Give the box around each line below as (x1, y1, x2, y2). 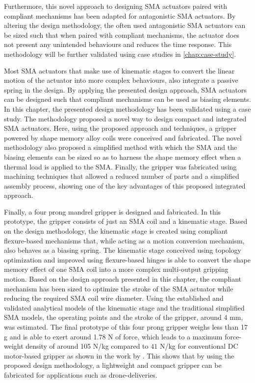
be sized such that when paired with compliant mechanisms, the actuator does (4, 29, 239, 40)
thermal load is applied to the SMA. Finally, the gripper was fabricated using (4, 161, 237, 171)
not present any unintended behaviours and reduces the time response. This (4, 39, 232, 49)
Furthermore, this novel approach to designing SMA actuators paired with (4, 1, 227, 11)
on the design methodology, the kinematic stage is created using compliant (4, 226, 228, 236)
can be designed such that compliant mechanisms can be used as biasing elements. (4, 94, 251, 104)
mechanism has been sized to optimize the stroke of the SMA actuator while (4, 283, 233, 293)
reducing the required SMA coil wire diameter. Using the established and (4, 293, 224, 303)
